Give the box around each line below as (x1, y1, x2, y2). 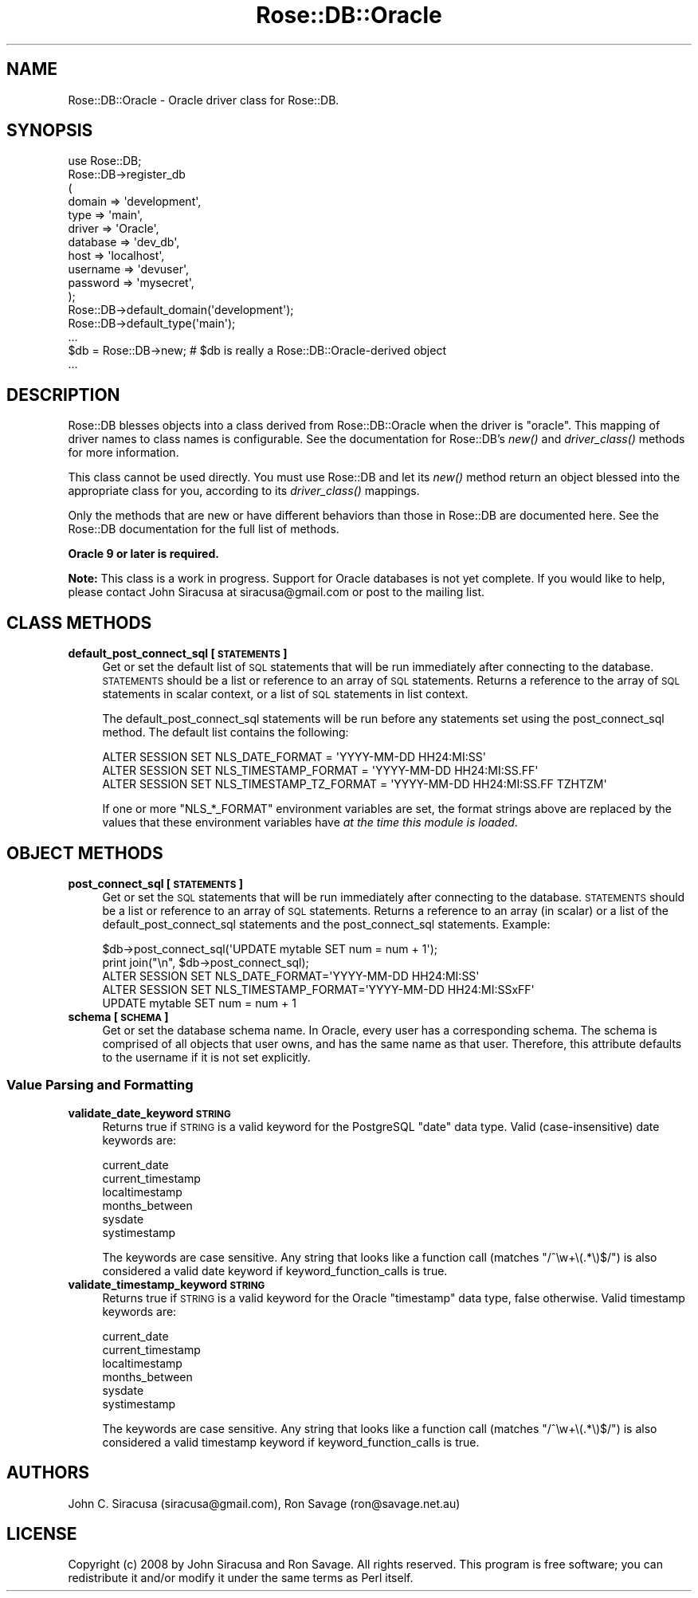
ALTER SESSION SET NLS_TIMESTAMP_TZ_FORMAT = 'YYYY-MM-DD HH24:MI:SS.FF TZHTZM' (102, 777, 607, 791)
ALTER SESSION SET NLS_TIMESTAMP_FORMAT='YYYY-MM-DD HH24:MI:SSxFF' (102, 982, 535, 996)
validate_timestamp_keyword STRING (68, 1277, 265, 1291)
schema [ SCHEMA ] (68, 1009, 169, 1023)
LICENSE (6, 1523, 77, 1544)
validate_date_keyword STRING (68, 1105, 231, 1120)
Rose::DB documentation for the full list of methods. (68, 522, 339, 536)
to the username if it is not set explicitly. (102, 1050, 311, 1064)
